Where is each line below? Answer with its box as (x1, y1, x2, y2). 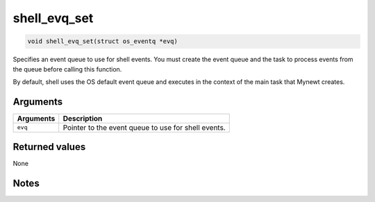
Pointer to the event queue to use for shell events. (62, 122, 226, 132)
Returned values (12, 141, 86, 153)
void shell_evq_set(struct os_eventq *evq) (27, 37, 178, 45)
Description (62, 113, 103, 123)
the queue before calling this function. (12, 65, 122, 73)
